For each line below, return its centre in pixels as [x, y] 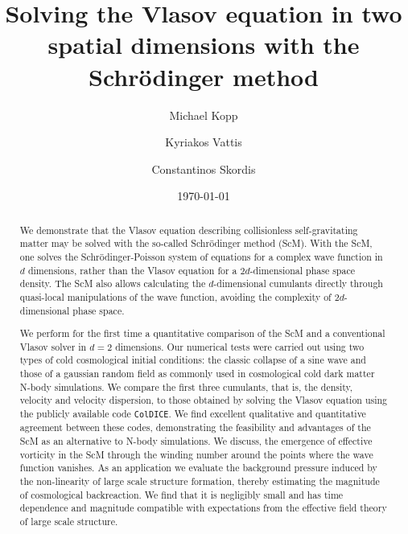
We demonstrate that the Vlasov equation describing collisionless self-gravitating [189, 230]
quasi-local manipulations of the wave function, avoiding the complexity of [175, 296]
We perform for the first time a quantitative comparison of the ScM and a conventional [202, 333]
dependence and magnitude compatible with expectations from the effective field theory [203, 508]
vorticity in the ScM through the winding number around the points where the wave [196, 454]
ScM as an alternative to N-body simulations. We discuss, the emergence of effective [196, 440]
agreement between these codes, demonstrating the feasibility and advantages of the [195, 427]
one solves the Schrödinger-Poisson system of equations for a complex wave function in [201, 256]
